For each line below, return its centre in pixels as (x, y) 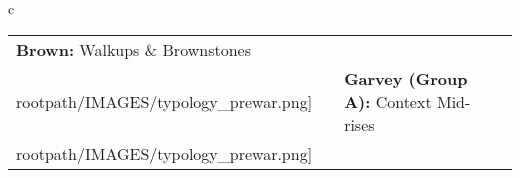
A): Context (388, 101)
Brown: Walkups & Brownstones (133, 49)
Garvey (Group (406, 78)
